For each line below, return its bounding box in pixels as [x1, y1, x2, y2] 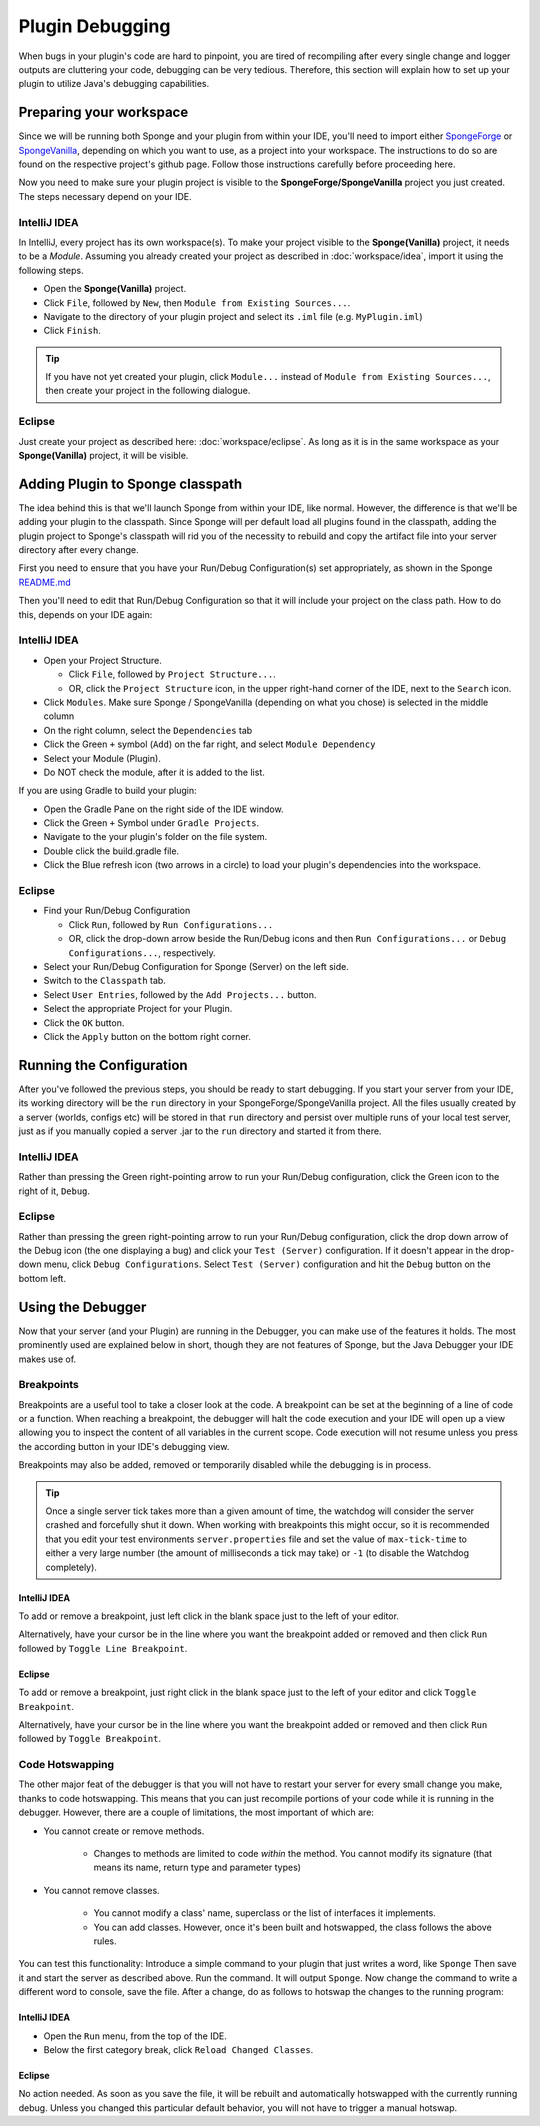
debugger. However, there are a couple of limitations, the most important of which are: [18, 1806, 375, 1819]
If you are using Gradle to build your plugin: [18, 785, 197, 797]
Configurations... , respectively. [68, 946, 217, 959]
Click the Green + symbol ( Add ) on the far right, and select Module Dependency [43, 738, 376, 750]
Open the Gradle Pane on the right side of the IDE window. [43, 803, 284, 815]
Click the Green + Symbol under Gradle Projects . [43, 817, 260, 829]
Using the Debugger [18, 1298, 147, 1315]
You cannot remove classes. [43, 1884, 160, 1896]
